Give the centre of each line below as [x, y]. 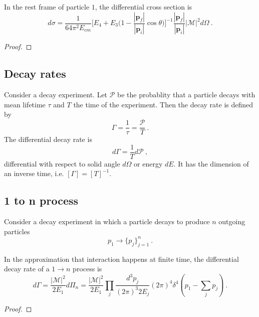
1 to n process [41, 200]
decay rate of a [27, 269]
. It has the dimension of [211, 163]
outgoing [232, 221]
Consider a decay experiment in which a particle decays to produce [107, 221]
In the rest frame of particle [47, 7]
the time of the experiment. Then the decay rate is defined [163, 104]
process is [87, 269]
